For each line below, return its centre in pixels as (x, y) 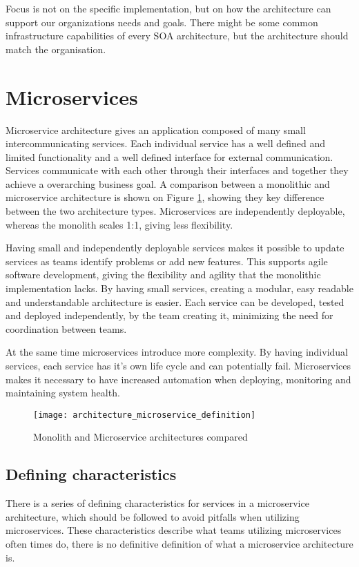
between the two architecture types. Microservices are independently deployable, (175, 211)
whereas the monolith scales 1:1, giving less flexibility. (119, 224)
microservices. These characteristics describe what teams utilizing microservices (174, 530)
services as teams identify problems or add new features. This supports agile (167, 261)
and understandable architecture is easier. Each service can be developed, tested (175, 301)
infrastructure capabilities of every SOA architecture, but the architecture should (177, 36)
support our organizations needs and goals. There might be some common (162, 22)
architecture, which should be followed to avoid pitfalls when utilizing (153, 516)
